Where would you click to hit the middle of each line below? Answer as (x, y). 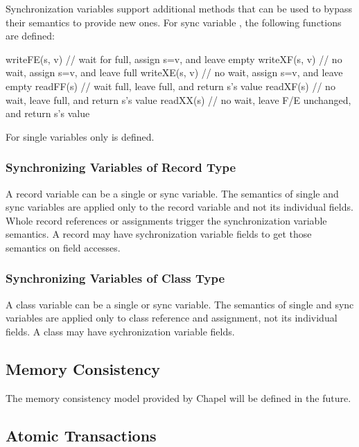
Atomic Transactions (81, 435)
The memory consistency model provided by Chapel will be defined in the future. (178, 397)
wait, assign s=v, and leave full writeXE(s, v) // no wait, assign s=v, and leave (174, 72)
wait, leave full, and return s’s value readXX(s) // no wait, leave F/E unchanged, (178, 99)
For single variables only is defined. (80, 136)
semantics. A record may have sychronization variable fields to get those (159, 234)
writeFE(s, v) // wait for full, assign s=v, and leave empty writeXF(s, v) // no (174, 59)
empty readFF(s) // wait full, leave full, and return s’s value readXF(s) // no (170, 86)
